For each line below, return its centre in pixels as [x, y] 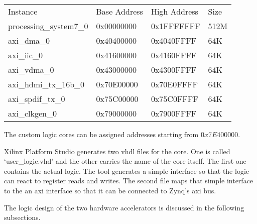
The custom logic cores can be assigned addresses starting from [101, 134]
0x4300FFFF [174, 70]
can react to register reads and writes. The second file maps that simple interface [129, 181]
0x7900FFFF [174, 113]
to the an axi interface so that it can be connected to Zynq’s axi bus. [110, 190]
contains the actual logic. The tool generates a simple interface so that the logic [126, 171]
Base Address [119, 11]
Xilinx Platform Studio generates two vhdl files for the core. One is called [117, 151]
